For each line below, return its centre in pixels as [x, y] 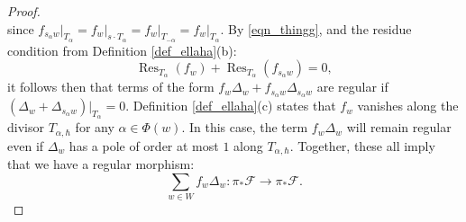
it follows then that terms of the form [111, 87]
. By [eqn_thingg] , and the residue [316, 28]
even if [26, 145]
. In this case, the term [245, 127]
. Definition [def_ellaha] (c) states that [231, 106]
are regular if [352, 87]
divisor [26, 127]
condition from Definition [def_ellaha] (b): [122, 50]
